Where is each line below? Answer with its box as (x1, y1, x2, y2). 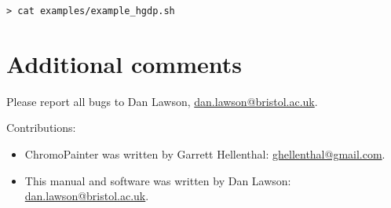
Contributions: (6, 119, 76, 136)
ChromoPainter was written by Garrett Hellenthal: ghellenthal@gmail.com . (24, 145, 386, 162)
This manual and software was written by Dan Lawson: (24, 172, 291, 188)
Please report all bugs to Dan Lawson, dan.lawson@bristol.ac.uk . (6, 93, 318, 109)
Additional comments (6, 47, 242, 79)
